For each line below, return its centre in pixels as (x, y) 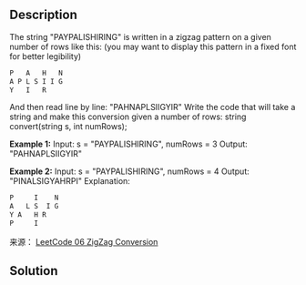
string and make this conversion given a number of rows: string (128, 117)
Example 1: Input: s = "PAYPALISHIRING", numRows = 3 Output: (128, 144)
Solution (34, 271)
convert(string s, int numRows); (68, 127)
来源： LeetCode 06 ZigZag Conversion (84, 241)
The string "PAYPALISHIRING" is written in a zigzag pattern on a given (140, 36)
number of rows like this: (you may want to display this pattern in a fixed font (153, 46)
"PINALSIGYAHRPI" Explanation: (70, 181)
